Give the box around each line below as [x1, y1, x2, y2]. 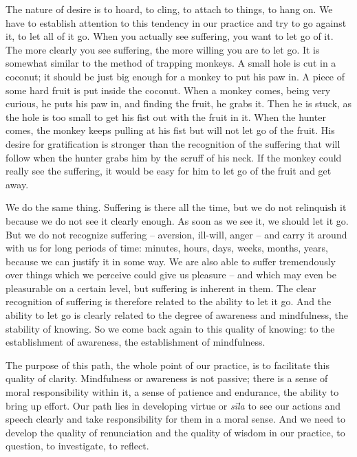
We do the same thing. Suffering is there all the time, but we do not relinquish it [6, 200, 347, 214]
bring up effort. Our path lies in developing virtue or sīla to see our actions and [6, 398, 341, 412]
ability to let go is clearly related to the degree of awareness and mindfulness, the [6, 308, 348, 322]
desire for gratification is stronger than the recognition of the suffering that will [6, 136, 340, 151]
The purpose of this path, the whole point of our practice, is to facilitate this [6, 357, 330, 372]
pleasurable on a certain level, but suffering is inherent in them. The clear [6, 280, 316, 295]
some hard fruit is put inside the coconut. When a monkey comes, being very [6, 82, 331, 97]
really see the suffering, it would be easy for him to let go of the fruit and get [6, 164, 332, 178]
